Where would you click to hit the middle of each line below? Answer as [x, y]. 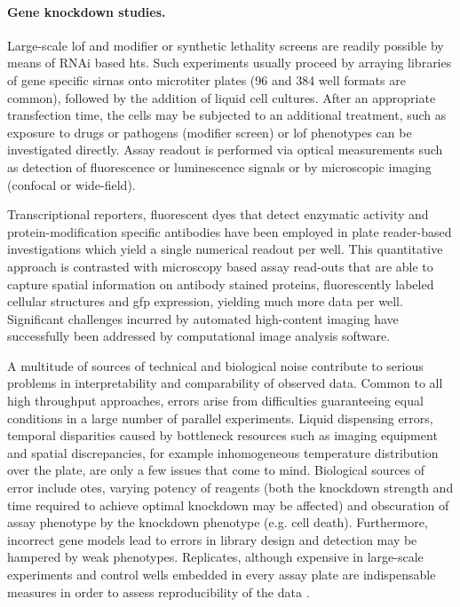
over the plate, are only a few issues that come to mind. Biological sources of [216, 470]
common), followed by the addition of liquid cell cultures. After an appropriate [222, 97]
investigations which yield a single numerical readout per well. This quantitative [225, 249]
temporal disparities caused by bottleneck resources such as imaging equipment [222, 435]
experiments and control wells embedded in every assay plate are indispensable [222, 575]
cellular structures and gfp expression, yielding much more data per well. [205, 301]
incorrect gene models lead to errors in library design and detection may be [212, 539]
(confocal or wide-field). [71, 184]
